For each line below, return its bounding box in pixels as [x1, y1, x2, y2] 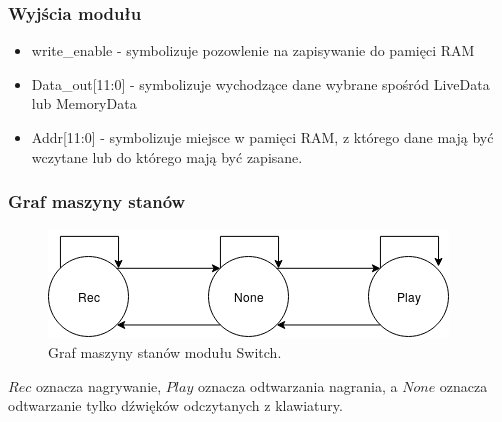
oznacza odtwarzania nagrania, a [197, 375, 398, 396]
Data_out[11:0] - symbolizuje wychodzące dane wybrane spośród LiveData [31, 73, 490, 94]
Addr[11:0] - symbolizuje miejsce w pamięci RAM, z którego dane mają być [31, 127, 494, 147]
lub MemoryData [31, 93, 137, 114]
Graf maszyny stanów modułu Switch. [48, 342, 282, 362]
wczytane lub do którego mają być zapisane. [31, 146, 303, 167]
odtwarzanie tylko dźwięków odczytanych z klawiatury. [8, 395, 343, 416]
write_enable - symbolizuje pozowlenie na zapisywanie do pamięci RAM [31, 40, 475, 61]
